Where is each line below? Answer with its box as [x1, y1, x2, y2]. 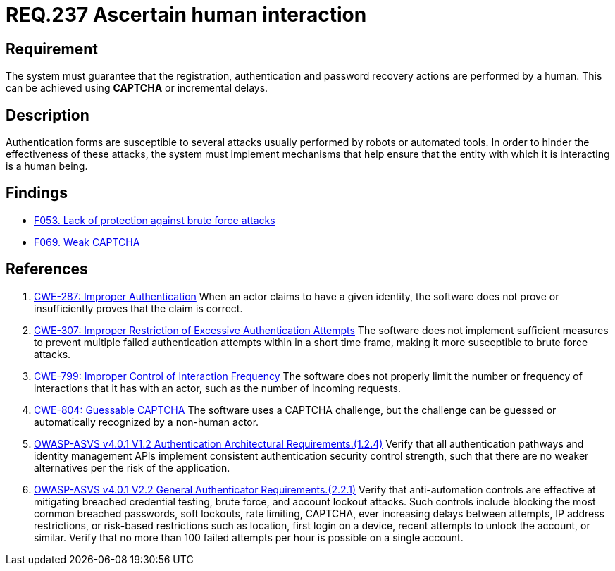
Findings [6, 184, 68, 202]
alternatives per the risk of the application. [34, 461, 230, 474]
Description [6, 106, 89, 124]
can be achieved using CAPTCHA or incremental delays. [6, 82, 268, 94]
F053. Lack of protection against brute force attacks [34, 214, 275, 226]
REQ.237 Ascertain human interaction [6, 3, 367, 27]
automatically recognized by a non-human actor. [34, 415, 259, 428]
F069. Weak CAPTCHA [34, 235, 140, 248]
